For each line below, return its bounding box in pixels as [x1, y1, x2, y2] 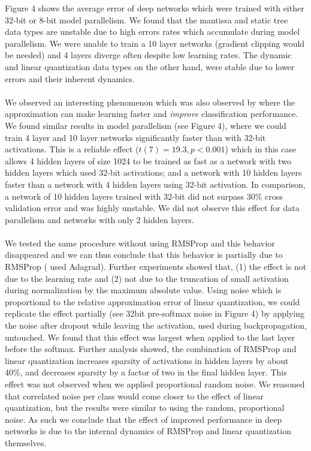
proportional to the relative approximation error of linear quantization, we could [5, 295, 300, 308]
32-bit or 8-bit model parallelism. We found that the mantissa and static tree [5, 13, 288, 26]
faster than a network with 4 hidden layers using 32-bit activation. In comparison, [5, 178, 306, 190]
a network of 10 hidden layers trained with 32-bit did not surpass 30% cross [5, 190, 283, 202]
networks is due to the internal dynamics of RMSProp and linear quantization [5, 425, 291, 437]
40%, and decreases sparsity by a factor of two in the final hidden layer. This [5, 366, 287, 378]
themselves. [5, 436, 47, 449]
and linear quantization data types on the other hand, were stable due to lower [5, 60, 295, 73]
